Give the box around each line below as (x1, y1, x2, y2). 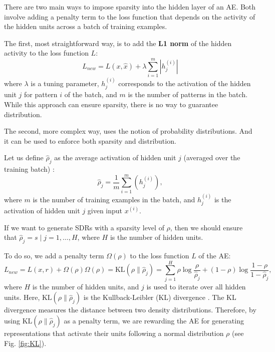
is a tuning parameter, (31, 78, 99, 88)
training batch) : (4, 164, 55, 174)
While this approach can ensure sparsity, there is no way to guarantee (4, 99, 218, 109)
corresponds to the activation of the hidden (118, 78, 251, 88)
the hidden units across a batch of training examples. (4, 21, 167, 32)
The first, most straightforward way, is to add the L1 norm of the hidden (4, 38, 232, 48)
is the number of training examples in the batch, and (33, 194, 195, 204)
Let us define (4, 152, 44, 163)
